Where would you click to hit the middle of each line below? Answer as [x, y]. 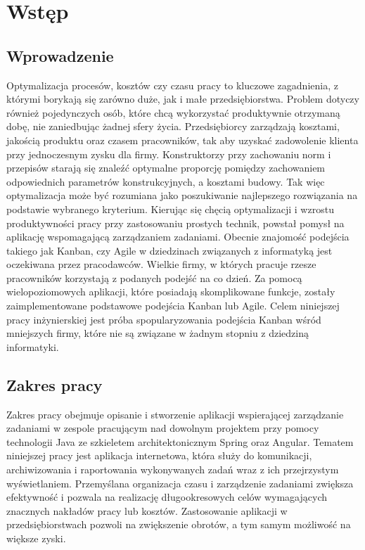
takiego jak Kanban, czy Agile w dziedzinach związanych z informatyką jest [169, 250]
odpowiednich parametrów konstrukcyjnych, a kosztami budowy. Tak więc [166, 181]
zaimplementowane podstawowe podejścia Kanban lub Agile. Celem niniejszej [173, 306]
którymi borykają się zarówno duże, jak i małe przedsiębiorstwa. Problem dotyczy [183, 99]
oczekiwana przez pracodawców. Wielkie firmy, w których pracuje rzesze [161, 264]
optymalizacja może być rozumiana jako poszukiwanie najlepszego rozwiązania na [182, 195]
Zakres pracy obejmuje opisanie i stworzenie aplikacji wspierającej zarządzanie [175, 414]
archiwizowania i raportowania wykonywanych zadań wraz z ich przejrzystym [173, 469]
